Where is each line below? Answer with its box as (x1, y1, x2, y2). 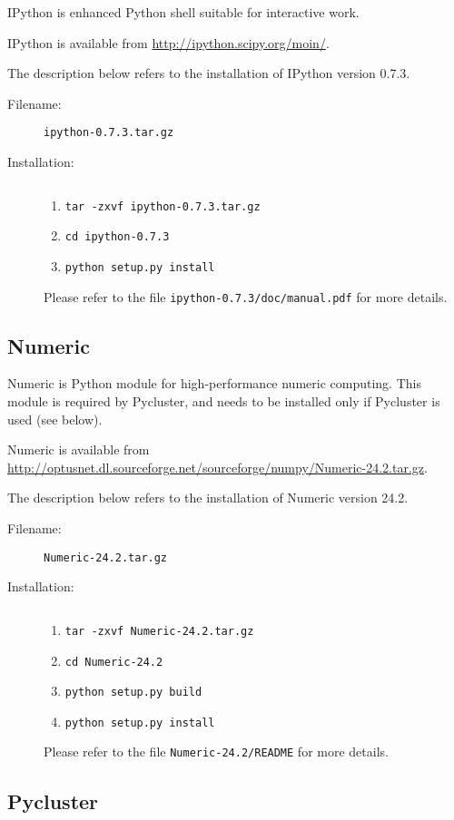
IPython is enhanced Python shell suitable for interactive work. (7, 3, 360, 21)
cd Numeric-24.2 (64, 655, 163, 669)
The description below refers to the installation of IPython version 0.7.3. (7, 63, 410, 83)
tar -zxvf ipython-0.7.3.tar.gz (64, 200, 261, 213)
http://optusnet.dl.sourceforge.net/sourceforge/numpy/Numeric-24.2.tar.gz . (7, 457, 428, 476)
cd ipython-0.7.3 (64, 230, 170, 244)
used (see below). (7, 409, 103, 428)
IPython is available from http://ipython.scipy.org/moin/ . (7, 33, 330, 52)
